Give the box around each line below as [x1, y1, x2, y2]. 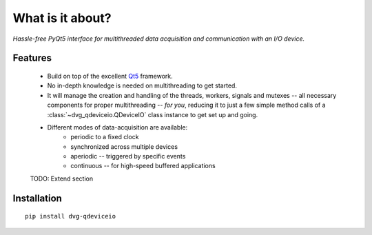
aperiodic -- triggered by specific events [70, 152, 186, 161]
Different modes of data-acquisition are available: [47, 123, 188, 131]
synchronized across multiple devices [70, 142, 178, 151]
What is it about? [12, 10, 112, 25]
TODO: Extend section [30, 174, 94, 183]
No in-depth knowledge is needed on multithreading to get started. [47, 81, 238, 90]
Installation [12, 192, 62, 204]
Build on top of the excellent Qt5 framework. [47, 72, 174, 80]
